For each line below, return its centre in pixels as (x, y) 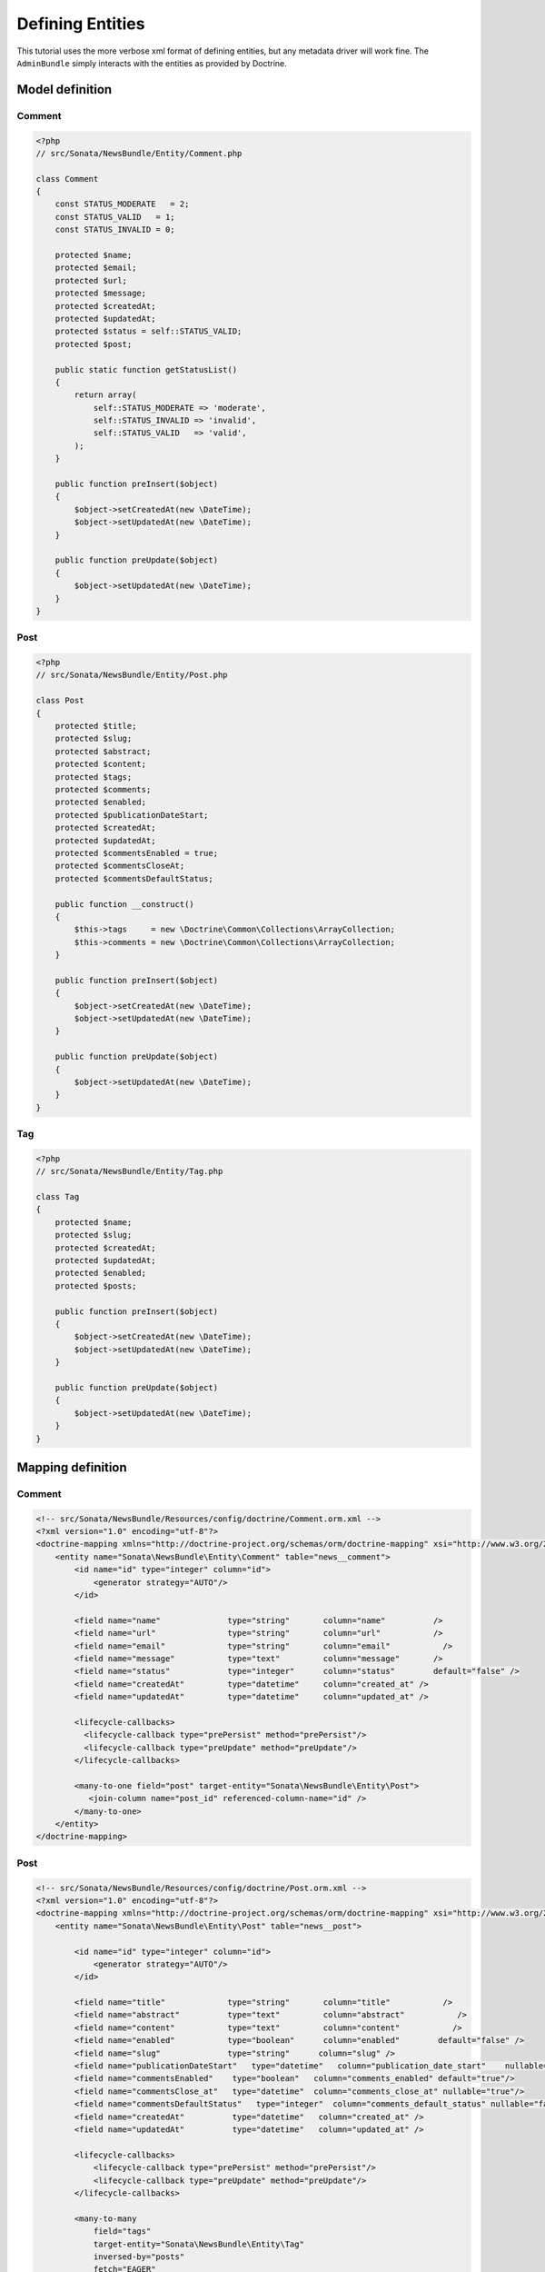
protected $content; (101, 764)
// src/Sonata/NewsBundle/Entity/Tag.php (129, 1171)
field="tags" (122, 2232)
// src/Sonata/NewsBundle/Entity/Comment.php (139, 153)
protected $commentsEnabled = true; (136, 853)
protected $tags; (94, 777)
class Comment (67, 179)
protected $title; (96, 726)
